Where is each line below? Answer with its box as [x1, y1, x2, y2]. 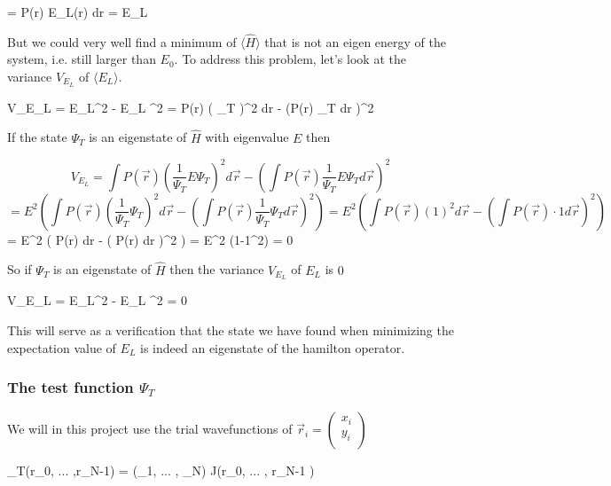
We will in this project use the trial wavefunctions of [7, 419, 293, 438]
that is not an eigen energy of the [264, 32, 446, 51]
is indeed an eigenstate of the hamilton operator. [140, 338, 405, 357]
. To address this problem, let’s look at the [174, 50, 406, 68]
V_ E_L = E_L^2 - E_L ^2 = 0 [7, 291, 188, 310]
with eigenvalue [205, 128, 289, 146]
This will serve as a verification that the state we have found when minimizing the [7, 321, 454, 340]
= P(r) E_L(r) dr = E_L [7, 3, 148, 20]
